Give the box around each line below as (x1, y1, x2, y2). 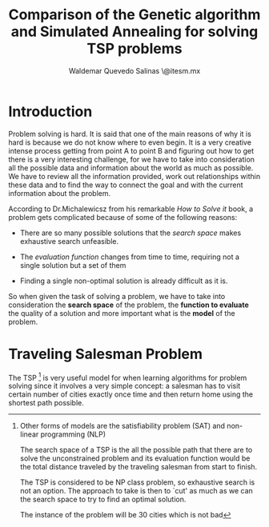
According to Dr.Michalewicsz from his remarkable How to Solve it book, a (8, 204, 254, 214)
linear (19, 429, 39, 439)
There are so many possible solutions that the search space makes (19, 228, 242, 238)
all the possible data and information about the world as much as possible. (8, 162, 254, 173)
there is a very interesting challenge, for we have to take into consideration (8, 154, 255, 164)
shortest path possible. (8, 398, 84, 408)
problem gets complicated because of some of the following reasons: (8, 212, 238, 222)
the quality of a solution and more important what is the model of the (8, 308, 235, 317)
